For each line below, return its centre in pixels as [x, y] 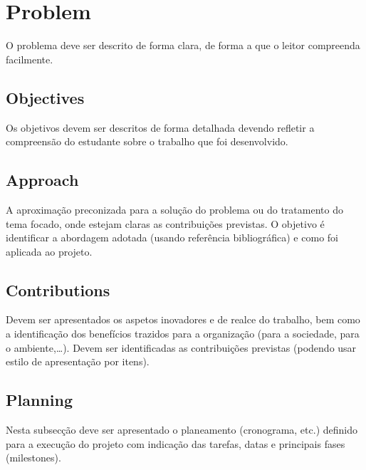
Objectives [45, 97]
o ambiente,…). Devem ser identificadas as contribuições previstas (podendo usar [181, 347]
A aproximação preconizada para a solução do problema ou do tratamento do [174, 209]
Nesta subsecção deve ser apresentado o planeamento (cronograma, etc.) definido [182, 430]
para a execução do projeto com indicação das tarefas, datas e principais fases [176, 443]
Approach [42, 180]
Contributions [58, 289]
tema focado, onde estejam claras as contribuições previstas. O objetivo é [165, 223]
